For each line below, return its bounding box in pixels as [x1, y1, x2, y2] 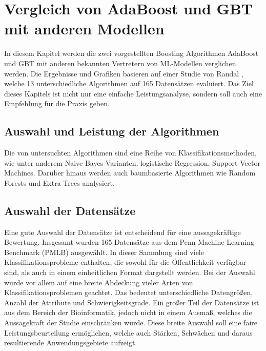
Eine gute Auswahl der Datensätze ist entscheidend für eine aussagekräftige [4, 226, 241, 237]
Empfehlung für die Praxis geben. [4, 98, 110, 109]
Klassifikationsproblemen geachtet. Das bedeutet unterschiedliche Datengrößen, [4, 287, 253, 298]
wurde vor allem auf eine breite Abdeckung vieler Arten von [4, 277, 193, 287]
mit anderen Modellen [4, 18, 165, 39]
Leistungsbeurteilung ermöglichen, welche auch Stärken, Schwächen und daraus [4, 327, 253, 338]
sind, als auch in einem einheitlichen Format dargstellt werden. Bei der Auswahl [4, 267, 255, 278]
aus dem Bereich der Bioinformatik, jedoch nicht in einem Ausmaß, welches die [4, 307, 252, 318]
